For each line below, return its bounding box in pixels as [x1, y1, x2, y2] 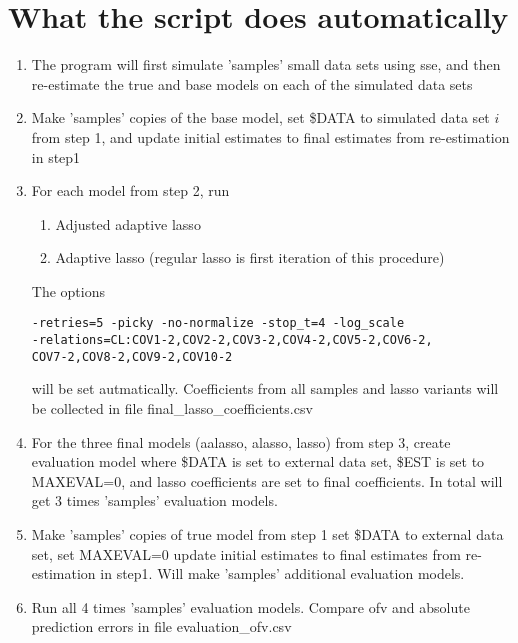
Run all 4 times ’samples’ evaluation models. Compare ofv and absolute [31, 596, 470, 617]
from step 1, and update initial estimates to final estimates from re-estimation [31, 126, 510, 147]
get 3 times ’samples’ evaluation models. [31, 490, 278, 511]
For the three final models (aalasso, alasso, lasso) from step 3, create [31, 431, 451, 452]
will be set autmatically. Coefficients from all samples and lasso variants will [31, 378, 499, 399]
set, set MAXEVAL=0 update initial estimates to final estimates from [31, 543, 461, 564]
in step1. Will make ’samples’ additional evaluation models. [100, 563, 465, 584]
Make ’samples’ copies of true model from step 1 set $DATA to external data [31, 524, 504, 544]
